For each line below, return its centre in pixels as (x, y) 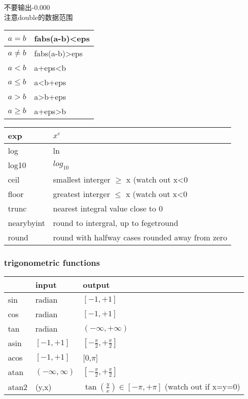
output (96, 285)
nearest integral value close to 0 (108, 208)
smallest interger (82, 180)
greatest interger (82, 194)
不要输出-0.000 (27, 7)
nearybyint (27, 223)
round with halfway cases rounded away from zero (140, 237)
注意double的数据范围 (39, 17)
